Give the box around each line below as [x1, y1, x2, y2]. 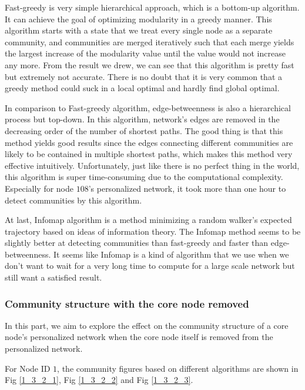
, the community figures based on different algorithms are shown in [57, 362, 299, 374]
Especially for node [5, 182, 73, 194]
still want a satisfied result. [5, 271, 102, 284]
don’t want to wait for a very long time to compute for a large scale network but [5, 259, 295, 272]
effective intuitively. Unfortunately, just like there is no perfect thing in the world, [5, 159, 300, 171]
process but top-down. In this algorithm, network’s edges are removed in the [5, 113, 280, 125]
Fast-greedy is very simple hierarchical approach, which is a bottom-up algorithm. [5, 1, 300, 13]
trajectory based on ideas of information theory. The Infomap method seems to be [5, 225, 301, 237]
